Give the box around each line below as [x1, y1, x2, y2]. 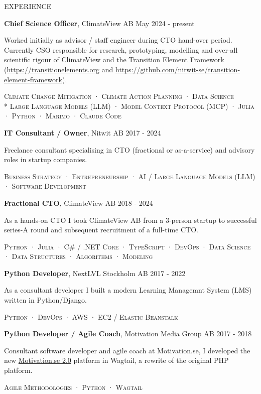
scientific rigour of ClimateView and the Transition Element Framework [4, 54, 224, 65]
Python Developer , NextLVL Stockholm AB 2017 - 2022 [4, 268, 186, 278]
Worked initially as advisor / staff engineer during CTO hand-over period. [4, 35, 232, 45]
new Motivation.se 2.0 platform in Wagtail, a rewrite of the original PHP [4, 355, 229, 365]
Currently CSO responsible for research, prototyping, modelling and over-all [4, 44, 238, 55]
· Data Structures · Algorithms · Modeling [4, 251, 153, 261]
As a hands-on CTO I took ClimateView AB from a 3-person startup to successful [4, 214, 257, 225]
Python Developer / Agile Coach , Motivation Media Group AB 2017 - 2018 [4, 328, 252, 339]
